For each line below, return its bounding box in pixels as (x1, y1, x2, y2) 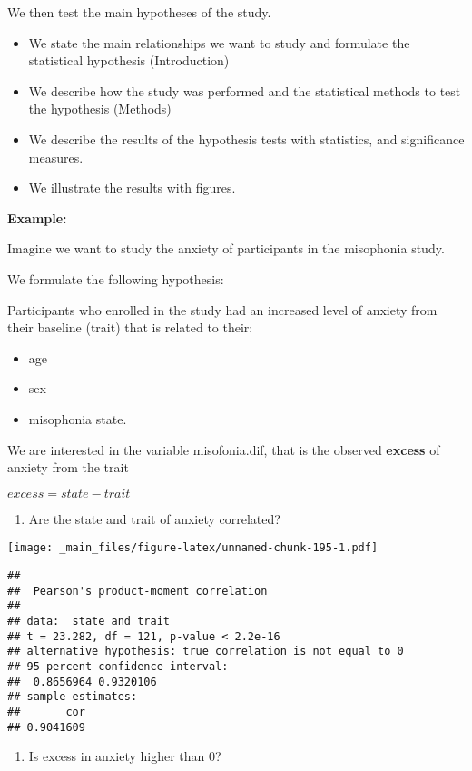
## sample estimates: (7, 690, 138, 704)
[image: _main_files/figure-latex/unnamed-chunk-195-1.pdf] (7, 541, 379, 555)
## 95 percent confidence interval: (7, 659, 229, 673)
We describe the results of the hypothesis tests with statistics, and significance (28, 129, 465, 148)
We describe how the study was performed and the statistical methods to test (28, 81, 461, 100)
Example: (7, 208, 67, 227)
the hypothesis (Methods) (28, 99, 172, 118)
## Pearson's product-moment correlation (7, 584, 268, 598)
